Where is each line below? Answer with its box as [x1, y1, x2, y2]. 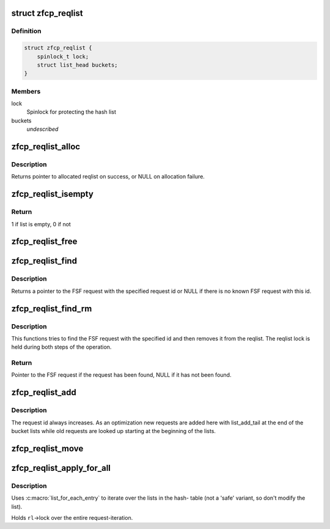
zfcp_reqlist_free [11, 236, 78, 247]
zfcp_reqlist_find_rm [11, 303, 92, 314]
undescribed [26, 125, 59, 133]
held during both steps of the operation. [11, 343, 112, 351]
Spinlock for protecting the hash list [26, 108, 116, 116]
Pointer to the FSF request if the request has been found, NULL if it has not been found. [11, 371, 232, 379]
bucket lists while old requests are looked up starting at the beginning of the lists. [11, 427, 216, 434]
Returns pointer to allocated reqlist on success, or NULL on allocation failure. [11, 173, 205, 180]
